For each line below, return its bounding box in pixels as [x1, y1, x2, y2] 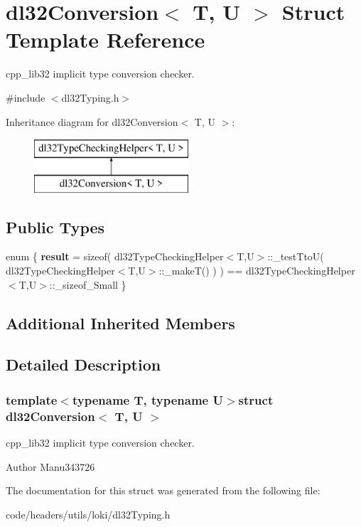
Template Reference [6, 25, 205, 54]
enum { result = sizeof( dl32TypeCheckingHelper [6, 249, 224, 264]
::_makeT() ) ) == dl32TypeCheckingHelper [158, 263, 355, 278]
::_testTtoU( [267, 249, 324, 264]
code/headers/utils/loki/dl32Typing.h [6, 506, 171, 521]
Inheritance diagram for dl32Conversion [6, 114, 178, 129]
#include [6, 90, 45, 105]
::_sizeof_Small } [49, 277, 126, 292]
